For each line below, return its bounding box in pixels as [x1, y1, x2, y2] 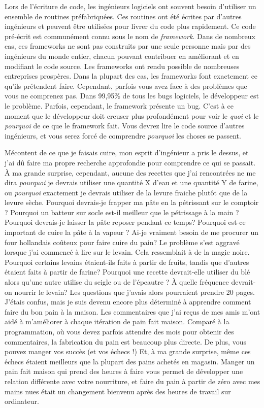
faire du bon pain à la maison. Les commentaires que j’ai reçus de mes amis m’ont [5, 306, 260, 317]
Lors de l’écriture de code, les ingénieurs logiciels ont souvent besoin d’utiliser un [5, 1, 256, 11]
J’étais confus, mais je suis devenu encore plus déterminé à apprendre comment [5, 296, 251, 307]
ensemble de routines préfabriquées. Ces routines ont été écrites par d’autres [5, 11, 242, 21]
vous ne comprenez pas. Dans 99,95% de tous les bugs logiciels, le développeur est [5, 90, 259, 101]
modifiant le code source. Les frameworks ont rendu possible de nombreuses [5, 60, 240, 71]
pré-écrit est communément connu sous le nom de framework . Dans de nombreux [5, 30, 256, 41]
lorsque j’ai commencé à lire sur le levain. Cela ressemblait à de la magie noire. [5, 247, 250, 257]
